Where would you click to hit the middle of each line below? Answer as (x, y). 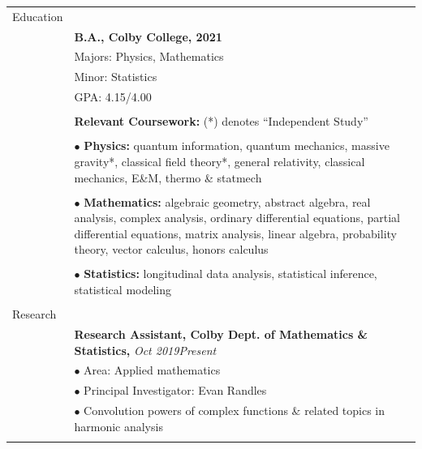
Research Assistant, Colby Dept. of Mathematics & (221, 334)
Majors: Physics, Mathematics (149, 56)
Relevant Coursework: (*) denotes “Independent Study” (221, 121)
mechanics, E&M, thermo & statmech (168, 177)
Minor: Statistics (116, 77)
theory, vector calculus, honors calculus (171, 249)
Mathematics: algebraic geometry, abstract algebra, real (227, 201)
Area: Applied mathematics (152, 370)
